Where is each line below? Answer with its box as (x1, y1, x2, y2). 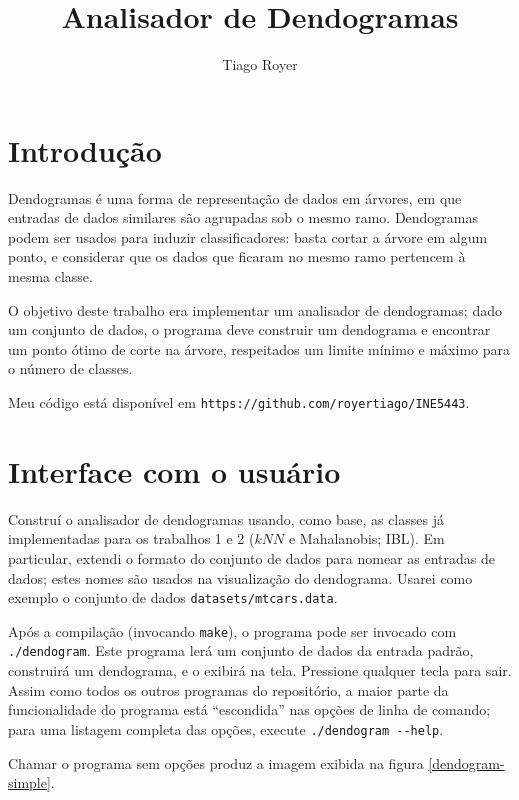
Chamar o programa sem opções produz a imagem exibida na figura (8, 752, 424, 773)
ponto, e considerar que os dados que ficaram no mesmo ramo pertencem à (8, 246, 466, 267)
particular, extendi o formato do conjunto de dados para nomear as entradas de (8, 547, 495, 568)
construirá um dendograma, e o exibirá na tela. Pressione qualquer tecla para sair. (8, 660, 512, 681)
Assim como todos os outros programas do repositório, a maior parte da (8, 679, 449, 700)
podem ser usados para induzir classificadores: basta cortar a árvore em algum (8, 226, 488, 247)
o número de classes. (8, 358, 133, 379)
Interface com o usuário (8, 450, 341, 491)
